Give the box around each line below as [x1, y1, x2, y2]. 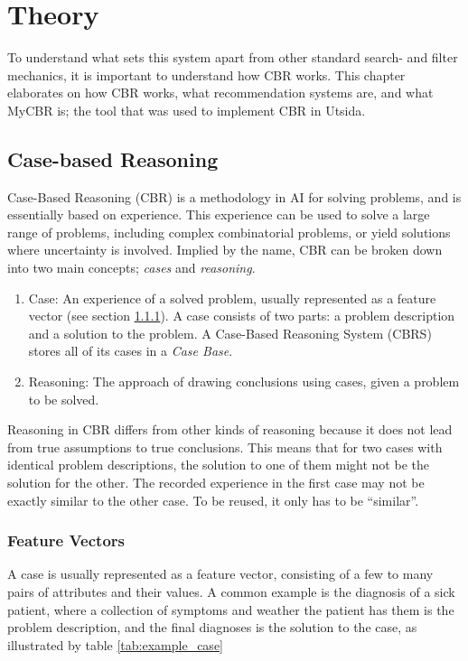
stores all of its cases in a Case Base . [28, 341, 233, 360]
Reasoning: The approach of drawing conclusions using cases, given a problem [28, 372, 460, 391]
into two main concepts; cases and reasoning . [7, 258, 256, 277]
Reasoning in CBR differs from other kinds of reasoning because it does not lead [7, 420, 453, 439]
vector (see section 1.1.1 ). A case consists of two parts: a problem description [28, 306, 455, 325]
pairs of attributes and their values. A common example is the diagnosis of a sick [7, 582, 455, 601]
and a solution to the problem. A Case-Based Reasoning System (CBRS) [28, 323, 432, 342]
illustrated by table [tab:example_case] [7, 635, 223, 654]
